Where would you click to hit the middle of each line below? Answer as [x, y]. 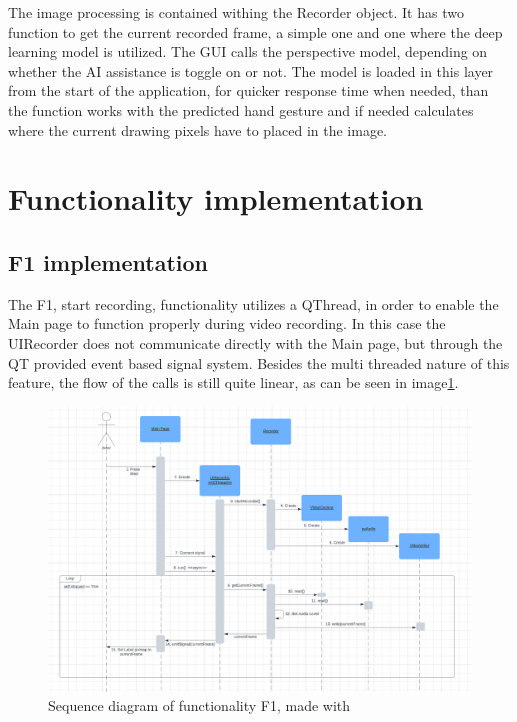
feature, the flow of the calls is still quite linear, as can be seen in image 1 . [233, 382]
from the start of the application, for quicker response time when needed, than [248, 90]
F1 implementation [108, 261]
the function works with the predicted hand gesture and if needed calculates [241, 109]
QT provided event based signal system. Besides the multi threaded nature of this [259, 362]
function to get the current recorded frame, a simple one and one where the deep [255, 31]
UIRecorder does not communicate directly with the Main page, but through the [255, 342]
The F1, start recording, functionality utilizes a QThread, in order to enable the [253, 303]
